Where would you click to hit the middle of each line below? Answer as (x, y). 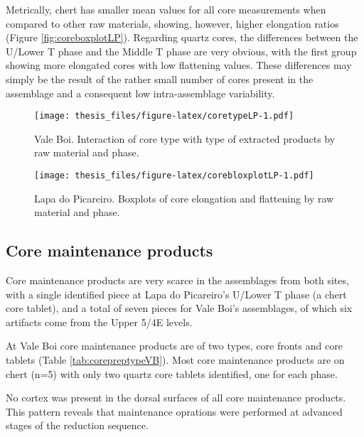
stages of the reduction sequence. (77, 425)
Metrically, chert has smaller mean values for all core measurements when (166, 9)
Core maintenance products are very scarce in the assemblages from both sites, (177, 280)
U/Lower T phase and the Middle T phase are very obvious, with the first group (181, 51)
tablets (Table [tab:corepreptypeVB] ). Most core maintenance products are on (175, 360)
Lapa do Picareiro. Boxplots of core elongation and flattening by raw (184, 198)
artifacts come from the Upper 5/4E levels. (99, 322)
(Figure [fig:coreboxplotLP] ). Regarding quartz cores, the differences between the (182, 37)
